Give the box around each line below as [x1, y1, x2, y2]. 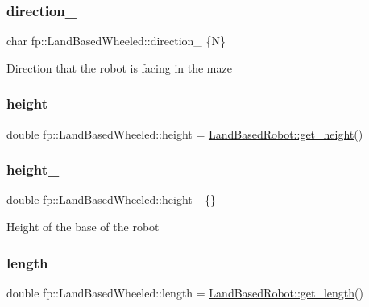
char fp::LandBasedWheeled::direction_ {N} [6, 32, 226, 49]
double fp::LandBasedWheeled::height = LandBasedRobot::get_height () [6, 125, 363, 142]
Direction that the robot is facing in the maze [6, 59, 232, 76]
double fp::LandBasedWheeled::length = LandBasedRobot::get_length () [6, 284, 363, 301]
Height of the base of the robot [6, 218, 160, 235]
